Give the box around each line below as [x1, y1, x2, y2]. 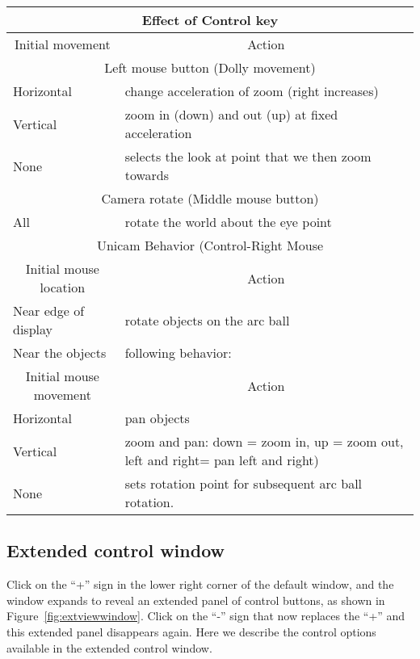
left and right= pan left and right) [124, 451, 319, 469]
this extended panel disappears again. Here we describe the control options [6, 623, 376, 640]
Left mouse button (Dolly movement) [104, 58, 316, 77]
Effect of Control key [141, 10, 279, 29]
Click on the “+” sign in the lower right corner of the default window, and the [6, 576, 394, 593]
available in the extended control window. [6, 639, 212, 656]
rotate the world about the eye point [124, 212, 332, 231]
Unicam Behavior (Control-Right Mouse [96, 236, 324, 254]
